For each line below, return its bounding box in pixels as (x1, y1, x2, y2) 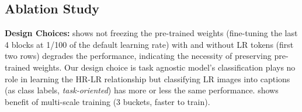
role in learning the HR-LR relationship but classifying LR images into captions (5, 72, 290, 85)
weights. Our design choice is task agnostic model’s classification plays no (33, 61, 296, 73)
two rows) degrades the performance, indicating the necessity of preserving (5, 50, 272, 62)
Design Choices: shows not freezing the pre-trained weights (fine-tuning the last (5, 27, 298, 39)
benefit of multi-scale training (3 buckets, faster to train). (5, 95, 210, 107)
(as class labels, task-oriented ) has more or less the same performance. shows (5, 84, 279, 96)
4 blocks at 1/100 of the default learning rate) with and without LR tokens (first (5, 38, 294, 50)
